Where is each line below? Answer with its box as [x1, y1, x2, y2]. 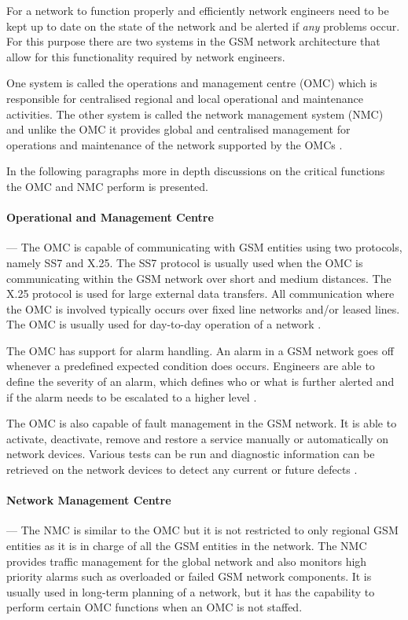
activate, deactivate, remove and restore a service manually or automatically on [6, 430, 389, 446]
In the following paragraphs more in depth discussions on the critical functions [6, 163, 385, 179]
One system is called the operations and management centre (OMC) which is [6, 75, 377, 91]
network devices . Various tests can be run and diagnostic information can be [6, 446, 375, 462]
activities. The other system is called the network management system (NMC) [6, 105, 384, 122]
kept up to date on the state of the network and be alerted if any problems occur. [6, 17, 400, 34]
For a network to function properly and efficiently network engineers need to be [6, 2, 389, 18]
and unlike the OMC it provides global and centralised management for [6, 121, 351, 138]
